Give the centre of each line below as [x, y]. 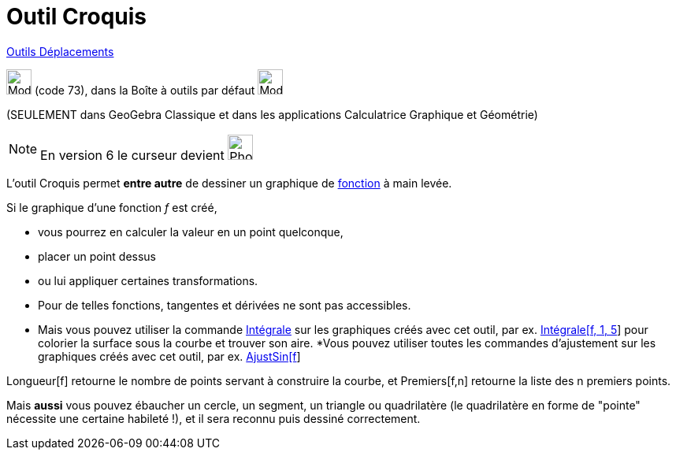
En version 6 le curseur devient [132, 155]
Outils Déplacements [60, 51]
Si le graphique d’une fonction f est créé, [112, 207]
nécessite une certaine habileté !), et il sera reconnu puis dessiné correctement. [214, 418]
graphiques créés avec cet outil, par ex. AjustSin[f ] [169, 356]
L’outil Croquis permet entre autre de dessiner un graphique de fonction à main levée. [229, 183]
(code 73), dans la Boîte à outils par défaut [145, 90]
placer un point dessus [97, 256]
